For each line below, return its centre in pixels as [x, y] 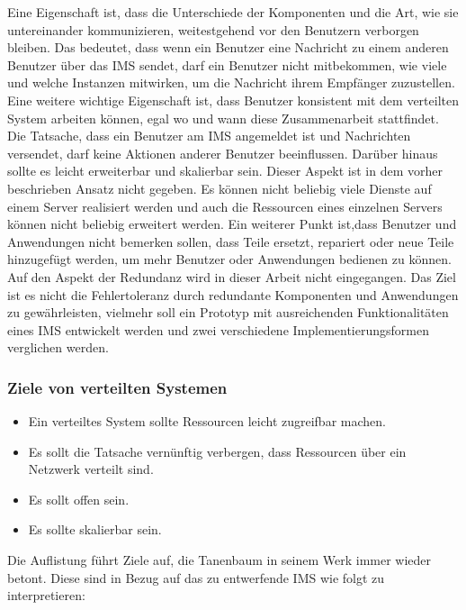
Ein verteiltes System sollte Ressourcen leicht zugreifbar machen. [207, 421]
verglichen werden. [58, 347]
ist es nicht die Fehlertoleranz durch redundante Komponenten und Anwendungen [233, 294]
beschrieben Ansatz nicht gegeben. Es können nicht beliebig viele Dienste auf [220, 188]
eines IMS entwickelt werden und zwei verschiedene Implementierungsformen [218, 329]
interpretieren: [46, 595]
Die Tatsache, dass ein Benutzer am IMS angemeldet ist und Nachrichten [209, 136]
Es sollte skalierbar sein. [95, 529]
